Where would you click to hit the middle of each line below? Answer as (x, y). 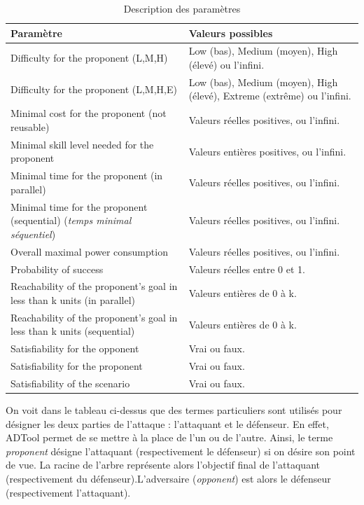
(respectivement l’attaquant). (68, 492)
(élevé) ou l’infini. (226, 65)
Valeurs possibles (231, 33)
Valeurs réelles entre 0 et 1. (247, 269)
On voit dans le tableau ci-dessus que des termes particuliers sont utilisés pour (174, 410)
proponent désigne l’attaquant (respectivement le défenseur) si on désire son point (181, 451)
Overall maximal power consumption (89, 251)
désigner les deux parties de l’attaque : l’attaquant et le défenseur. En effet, (167, 423)
